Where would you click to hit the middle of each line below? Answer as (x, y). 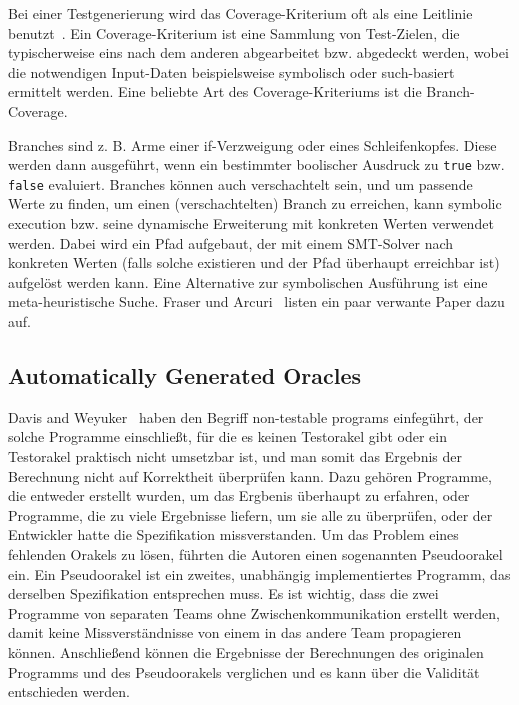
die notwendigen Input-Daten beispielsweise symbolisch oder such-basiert (231, 71)
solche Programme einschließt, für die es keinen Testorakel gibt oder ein (227, 436)
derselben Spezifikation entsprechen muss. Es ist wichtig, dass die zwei (223, 593)
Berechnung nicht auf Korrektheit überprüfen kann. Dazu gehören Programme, (250, 475)
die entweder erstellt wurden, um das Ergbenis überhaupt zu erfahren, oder (239, 495)
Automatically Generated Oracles (185, 375)
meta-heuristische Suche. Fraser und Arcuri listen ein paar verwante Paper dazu (256, 301)
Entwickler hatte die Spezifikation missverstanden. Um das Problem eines (233, 534)
